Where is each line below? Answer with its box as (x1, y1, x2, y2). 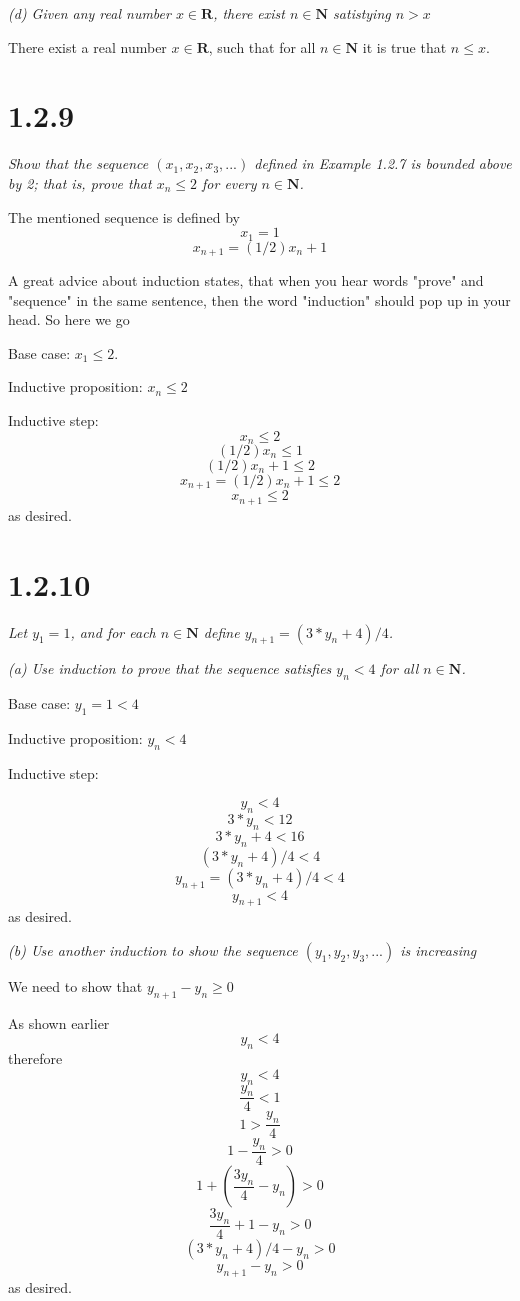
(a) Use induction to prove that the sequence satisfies (8, 658, 332, 679)
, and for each (70, 621, 156, 642)
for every (202, 172, 257, 193)
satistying (333, 3, 391, 23)
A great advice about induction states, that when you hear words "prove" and (8, 270, 484, 290)
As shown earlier (8, 1012, 110, 1033)
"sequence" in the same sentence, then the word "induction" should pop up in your (8, 289, 511, 310)
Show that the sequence (8, 153, 149, 174)
